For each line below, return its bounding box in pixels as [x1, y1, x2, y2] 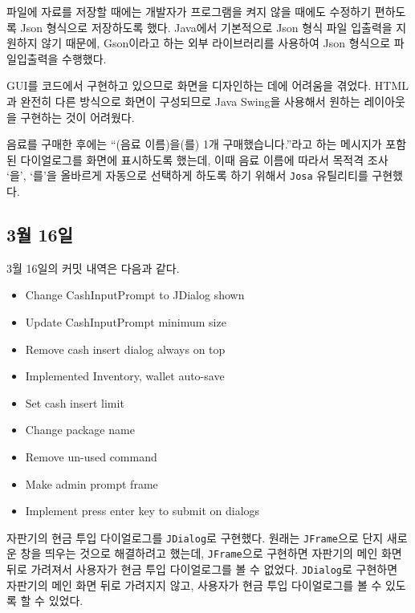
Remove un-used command [25, 448, 157, 465]
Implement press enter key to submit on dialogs [25, 502, 260, 519]
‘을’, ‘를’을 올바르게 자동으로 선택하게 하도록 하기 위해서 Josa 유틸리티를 [6, 167, 368, 184]
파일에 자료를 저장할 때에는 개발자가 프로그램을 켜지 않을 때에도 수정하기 [6, 3, 372, 19]
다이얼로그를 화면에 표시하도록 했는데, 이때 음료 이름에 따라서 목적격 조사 [20, 151, 389, 168]
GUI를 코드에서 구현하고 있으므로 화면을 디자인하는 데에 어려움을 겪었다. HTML [6, 77, 409, 94]
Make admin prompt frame [25, 475, 158, 492]
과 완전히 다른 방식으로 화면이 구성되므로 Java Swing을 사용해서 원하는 [6, 92, 360, 109]
